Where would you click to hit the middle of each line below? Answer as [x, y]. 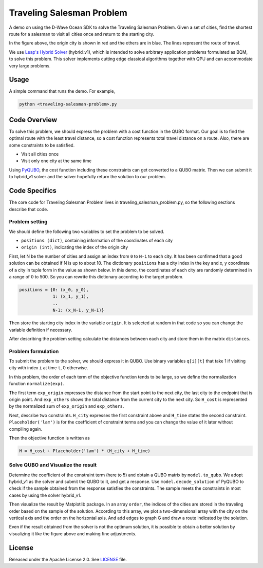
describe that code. [28, 209]
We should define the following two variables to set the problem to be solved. [87, 231]
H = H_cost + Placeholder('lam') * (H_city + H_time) [85, 451]
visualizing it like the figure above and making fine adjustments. [73, 534]
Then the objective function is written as [49, 438]
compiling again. [26, 429]
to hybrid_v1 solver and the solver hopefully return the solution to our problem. [87, 177]
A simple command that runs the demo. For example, [62, 91]
